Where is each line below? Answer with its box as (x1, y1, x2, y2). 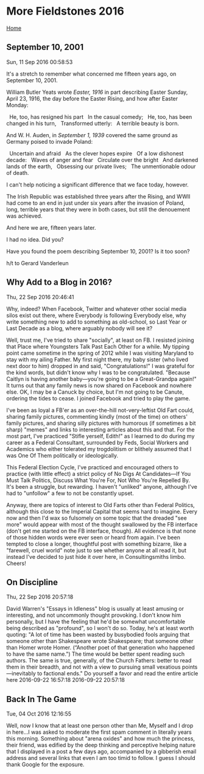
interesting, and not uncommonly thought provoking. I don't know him (6, 611, 181, 619)
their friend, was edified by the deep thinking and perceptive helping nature (6, 742, 196, 749)
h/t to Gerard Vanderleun (6, 259, 69, 266)
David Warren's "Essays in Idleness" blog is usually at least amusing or (6, 605, 185, 612)
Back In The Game (6, 694, 77, 705)
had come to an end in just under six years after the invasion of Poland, (6, 199, 185, 207)
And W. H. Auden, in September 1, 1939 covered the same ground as (6, 131, 178, 138)
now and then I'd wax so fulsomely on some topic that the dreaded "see (6, 514, 187, 522)
